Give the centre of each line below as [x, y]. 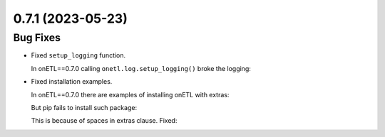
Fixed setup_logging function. [78, 55]
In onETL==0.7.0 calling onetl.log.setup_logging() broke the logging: [141, 68]
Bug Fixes [37, 38]
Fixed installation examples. [72, 82]
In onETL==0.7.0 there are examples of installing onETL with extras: [130, 94]
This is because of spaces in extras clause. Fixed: [104, 121]
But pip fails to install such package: [84, 107]
